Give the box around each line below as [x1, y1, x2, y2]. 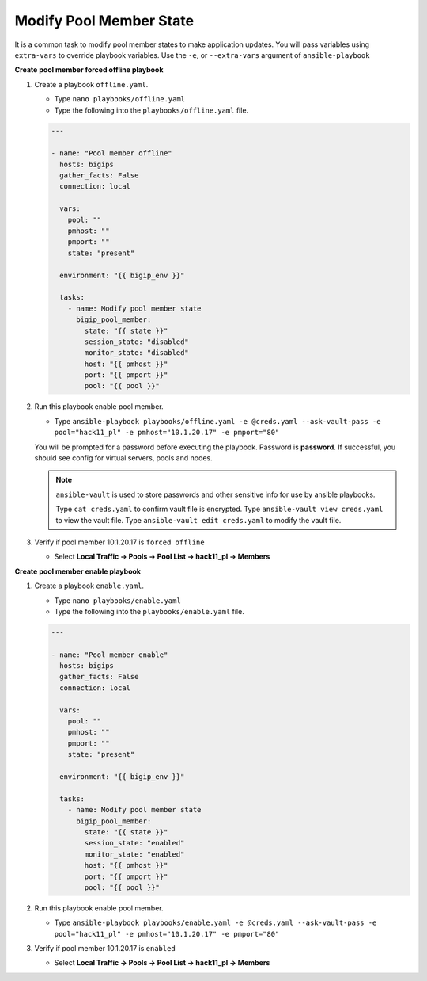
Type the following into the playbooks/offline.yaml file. [54, 105, 249, 115]
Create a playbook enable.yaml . [34, 581, 145, 590]
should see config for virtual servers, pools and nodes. [34, 453, 213, 463]
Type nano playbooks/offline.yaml [54, 94, 186, 104]
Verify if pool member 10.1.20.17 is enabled [34, 944, 176, 953]
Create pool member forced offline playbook [14, 65, 164, 74]
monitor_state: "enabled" [84, 849, 185, 859]
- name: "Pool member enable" [51, 650, 168, 659]
